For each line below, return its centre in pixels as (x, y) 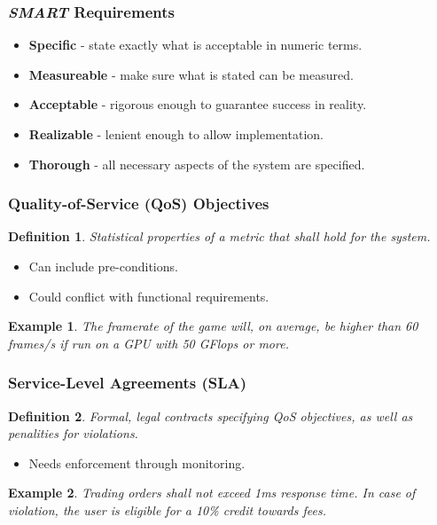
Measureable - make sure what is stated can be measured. (191, 74)
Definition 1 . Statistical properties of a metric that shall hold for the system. (219, 236)
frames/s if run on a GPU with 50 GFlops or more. (148, 343)
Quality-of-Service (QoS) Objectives (139, 204)
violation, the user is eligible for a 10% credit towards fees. (167, 509)
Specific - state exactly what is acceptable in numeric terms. (195, 45)
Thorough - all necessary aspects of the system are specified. (197, 164)
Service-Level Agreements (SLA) (128, 383)
